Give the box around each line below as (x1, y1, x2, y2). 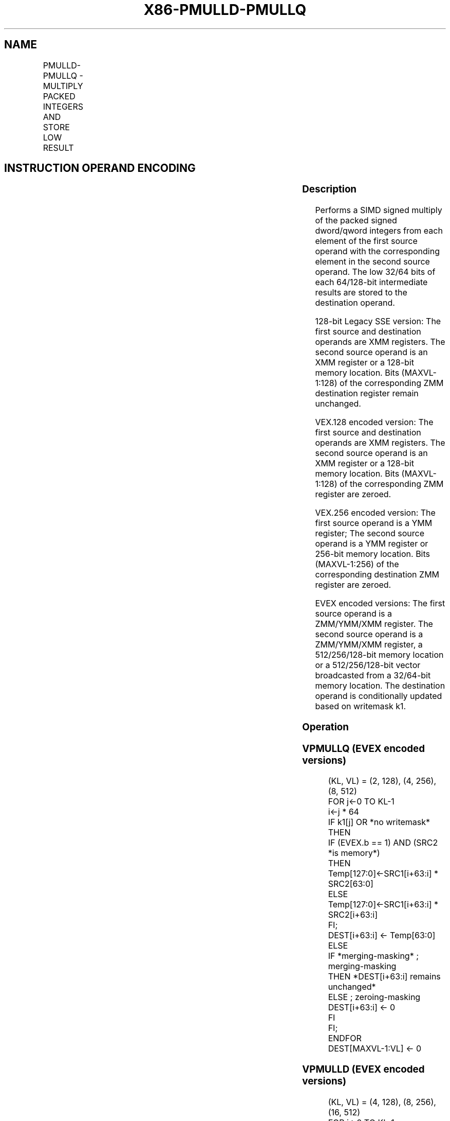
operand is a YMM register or (315, 538, 428, 549)
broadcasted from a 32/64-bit (315, 670, 431, 681)
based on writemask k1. (315, 701, 406, 712)
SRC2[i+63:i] (328, 909, 378, 920)
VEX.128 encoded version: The (315, 417, 434, 428)
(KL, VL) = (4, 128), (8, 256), (328, 1096, 436, 1107)
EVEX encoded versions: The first (315, 598, 445, 609)
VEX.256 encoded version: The (315, 507, 436, 518)
